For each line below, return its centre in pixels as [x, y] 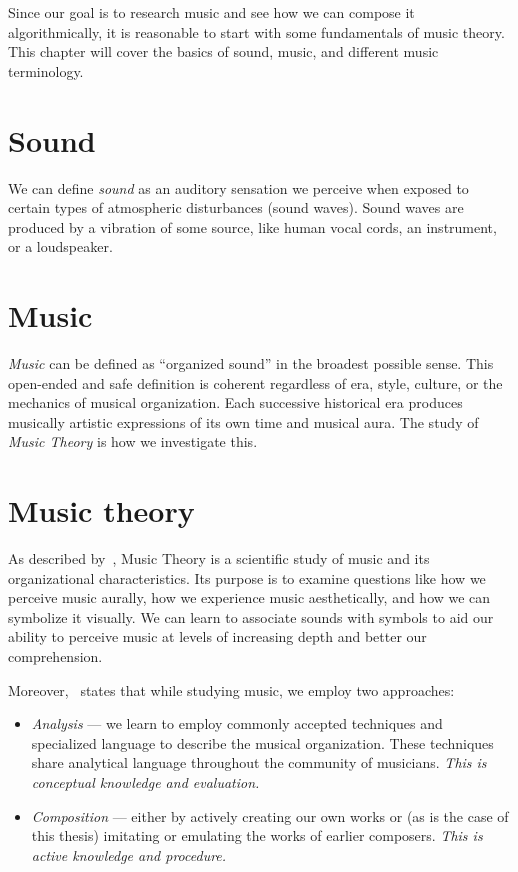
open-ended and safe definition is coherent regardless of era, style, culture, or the [255, 382]
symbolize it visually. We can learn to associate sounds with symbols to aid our [251, 616]
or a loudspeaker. [60, 246]
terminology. [46, 70]
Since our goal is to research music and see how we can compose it [211, 12]
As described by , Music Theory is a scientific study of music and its [219, 558]
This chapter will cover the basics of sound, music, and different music [223, 51]
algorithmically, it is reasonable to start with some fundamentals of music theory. [256, 31]
